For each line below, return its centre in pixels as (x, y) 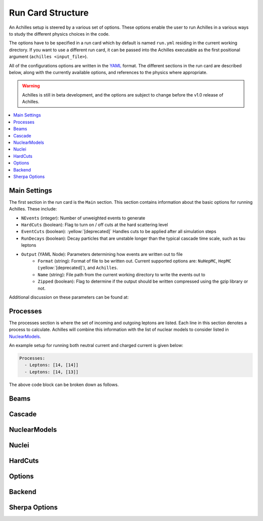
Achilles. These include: (33, 209)
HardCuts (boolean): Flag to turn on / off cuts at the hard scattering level (94, 225)
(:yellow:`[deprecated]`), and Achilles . (78, 268)
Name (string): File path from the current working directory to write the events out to (122, 274)
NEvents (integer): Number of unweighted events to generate (83, 218)
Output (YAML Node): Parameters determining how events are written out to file (102, 254)
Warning (31, 86)
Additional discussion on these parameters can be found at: (69, 297)
